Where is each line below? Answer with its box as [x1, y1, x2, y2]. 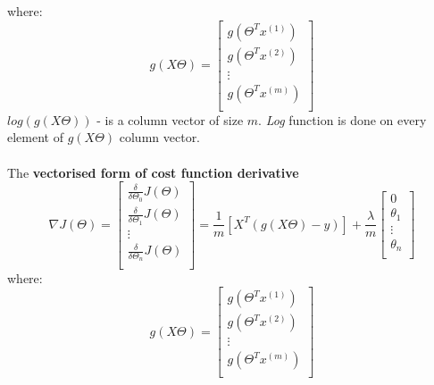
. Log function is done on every [258, 110, 427, 129]
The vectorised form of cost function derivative [7, 163, 299, 181]
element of [7, 128, 63, 146]
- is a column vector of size [96, 110, 244, 129]
